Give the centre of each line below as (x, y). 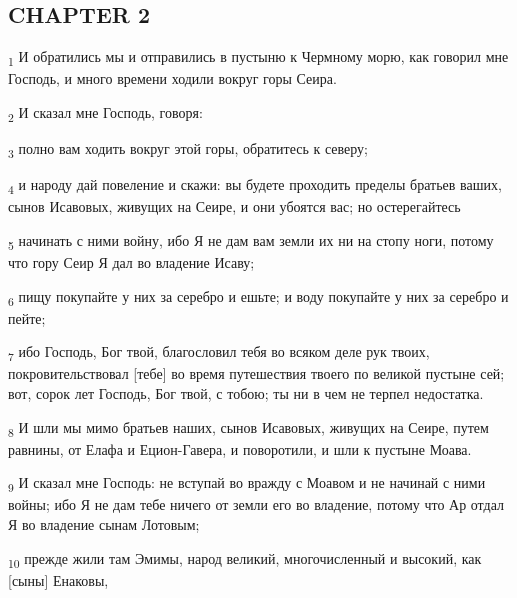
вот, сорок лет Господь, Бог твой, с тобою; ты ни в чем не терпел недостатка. (246, 393)
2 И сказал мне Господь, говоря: (105, 113)
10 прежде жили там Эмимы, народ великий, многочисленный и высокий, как (245, 559)
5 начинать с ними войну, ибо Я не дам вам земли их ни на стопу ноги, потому (251, 241)
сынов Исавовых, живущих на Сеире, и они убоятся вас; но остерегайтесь (234, 206)
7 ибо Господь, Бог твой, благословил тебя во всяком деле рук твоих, (219, 353)
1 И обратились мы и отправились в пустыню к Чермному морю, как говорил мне (258, 57)
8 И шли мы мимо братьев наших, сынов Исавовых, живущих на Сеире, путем (248, 428)
